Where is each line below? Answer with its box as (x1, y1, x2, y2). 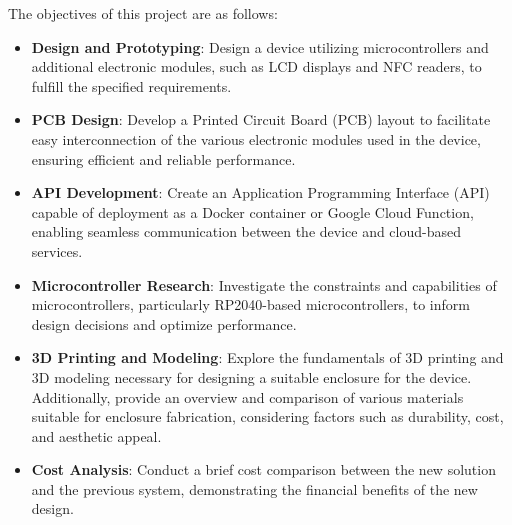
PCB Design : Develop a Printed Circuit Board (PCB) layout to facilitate (31, 109, 491, 130)
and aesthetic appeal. (31, 425, 162, 446)
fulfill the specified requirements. (31, 75, 232, 96)
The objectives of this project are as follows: (8, 3, 278, 23)
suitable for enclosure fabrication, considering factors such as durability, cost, (31, 406, 504, 427)
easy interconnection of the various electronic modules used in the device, (31, 128, 481, 149)
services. (31, 240, 83, 261)
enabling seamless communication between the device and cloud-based (31, 221, 462, 242)
